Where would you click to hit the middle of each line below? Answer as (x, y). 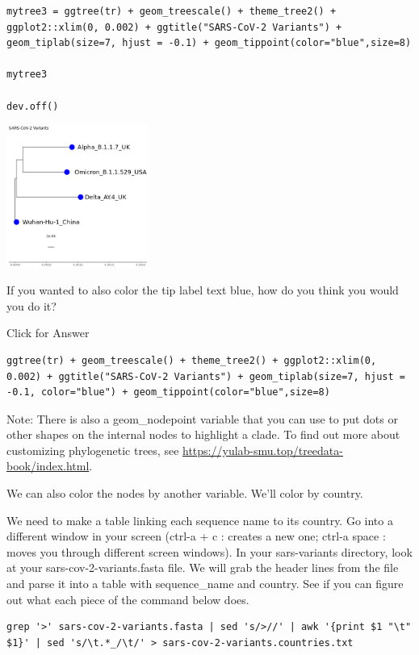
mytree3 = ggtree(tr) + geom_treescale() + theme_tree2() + (172, 11)
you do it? (31, 305)
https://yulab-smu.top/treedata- (263, 450)
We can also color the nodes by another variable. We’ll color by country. (185, 493)
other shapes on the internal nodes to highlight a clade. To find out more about (203, 434)
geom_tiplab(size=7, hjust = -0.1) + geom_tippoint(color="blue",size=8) (209, 43)
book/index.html (48, 466)
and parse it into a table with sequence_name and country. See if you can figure (205, 584)
